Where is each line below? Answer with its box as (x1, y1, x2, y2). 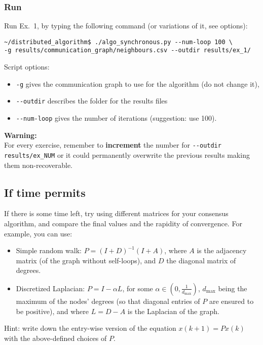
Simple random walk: (16, 245, 82, 256)
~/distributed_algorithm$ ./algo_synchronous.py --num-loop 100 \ (4, 38, 233, 46)
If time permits (4, 184, 86, 200)
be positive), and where (16, 305, 89, 316)
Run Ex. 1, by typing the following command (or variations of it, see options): (4, 20, 248, 31)
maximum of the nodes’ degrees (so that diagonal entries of (16, 295, 200, 306)
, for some (122, 283, 153, 293)
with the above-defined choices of (4, 332, 107, 343)
